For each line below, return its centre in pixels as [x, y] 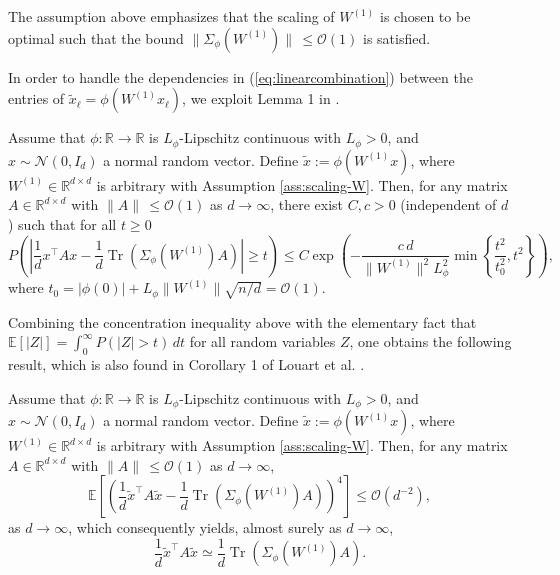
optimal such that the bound [96, 37]
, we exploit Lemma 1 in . [261, 98]
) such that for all [62, 223]
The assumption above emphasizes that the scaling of [171, 16]
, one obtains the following [430, 341]
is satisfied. [397, 37]
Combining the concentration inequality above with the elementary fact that [242, 321]
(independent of [448, 204]
